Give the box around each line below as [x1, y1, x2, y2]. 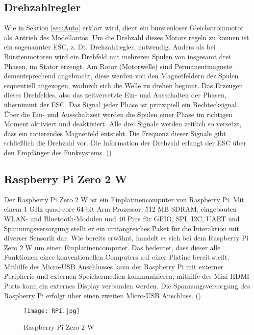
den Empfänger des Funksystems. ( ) [4, 147, 112, 157]
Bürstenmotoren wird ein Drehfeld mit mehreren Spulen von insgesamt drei [4, 51, 231, 61]
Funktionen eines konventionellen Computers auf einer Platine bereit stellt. [4, 252, 229, 262]
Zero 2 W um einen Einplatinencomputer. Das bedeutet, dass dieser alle [4, 242, 221, 252]
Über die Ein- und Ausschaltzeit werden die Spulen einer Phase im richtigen [4, 109, 232, 119]
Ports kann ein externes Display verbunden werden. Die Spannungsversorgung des [4, 281, 250, 291]
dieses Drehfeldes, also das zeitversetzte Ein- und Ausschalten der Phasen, [4, 90, 227, 100]
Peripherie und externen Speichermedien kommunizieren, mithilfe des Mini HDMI [4, 271, 250, 281]
